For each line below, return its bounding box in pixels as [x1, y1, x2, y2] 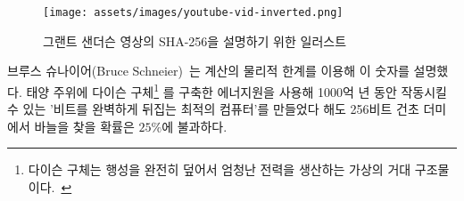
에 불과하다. [162, 117, 228, 135]
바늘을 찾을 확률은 [34, 117, 135, 135]
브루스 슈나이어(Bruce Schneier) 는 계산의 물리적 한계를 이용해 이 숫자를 [7, 61, 410, 80]
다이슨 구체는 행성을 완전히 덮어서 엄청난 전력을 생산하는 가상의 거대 [28, 160, 411, 179]
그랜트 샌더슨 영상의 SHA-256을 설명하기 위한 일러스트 [43, 31, 347, 50]
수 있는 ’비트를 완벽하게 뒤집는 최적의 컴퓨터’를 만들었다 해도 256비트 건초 [7, 100, 419, 118]
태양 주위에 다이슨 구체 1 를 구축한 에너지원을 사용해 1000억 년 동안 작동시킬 [26, 79, 447, 100]
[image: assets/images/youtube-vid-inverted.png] [43, 6, 344, 19]
